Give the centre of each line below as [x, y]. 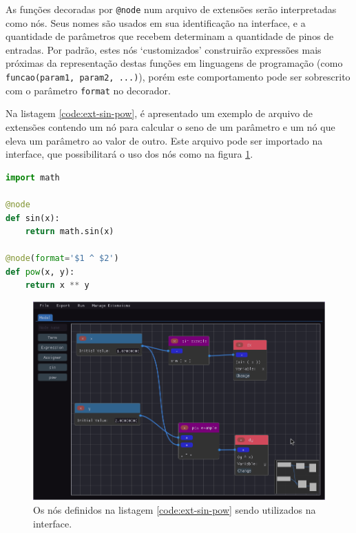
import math [33, 177]
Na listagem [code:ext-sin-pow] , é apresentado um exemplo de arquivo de [159, 113]
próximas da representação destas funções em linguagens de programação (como [174, 63]
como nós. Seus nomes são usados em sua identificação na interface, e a [156, 22]
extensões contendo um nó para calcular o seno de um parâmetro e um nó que [170, 126]
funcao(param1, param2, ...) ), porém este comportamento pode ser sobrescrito [178, 77]
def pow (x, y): [40, 272]
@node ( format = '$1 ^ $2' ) [62, 259]
